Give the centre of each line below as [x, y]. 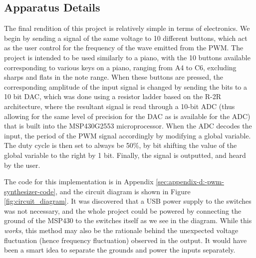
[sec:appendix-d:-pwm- [190, 182]
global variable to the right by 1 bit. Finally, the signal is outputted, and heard [125, 155]
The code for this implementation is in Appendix [79, 182]
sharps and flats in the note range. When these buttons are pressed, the [114, 77]
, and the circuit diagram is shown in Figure [123, 191]
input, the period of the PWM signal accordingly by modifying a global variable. [128, 135]
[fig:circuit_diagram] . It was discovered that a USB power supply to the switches [128, 201]
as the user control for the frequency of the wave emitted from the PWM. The [124, 48]
